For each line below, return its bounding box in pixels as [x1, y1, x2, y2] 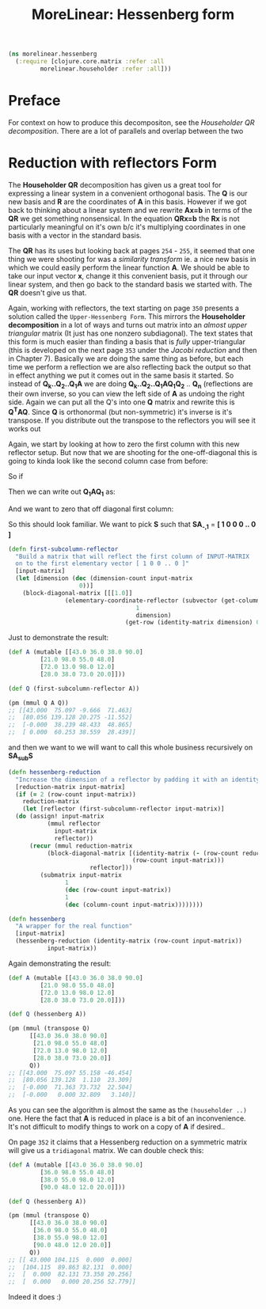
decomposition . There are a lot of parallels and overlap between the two [8, 126, 244, 135]
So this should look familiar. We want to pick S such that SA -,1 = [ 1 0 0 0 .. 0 [8, 519, 256, 531]
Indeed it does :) [8, 1292, 62, 1302]
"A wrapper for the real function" [15, 922, 133, 931]
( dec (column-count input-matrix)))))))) [64, 901, 203, 909]
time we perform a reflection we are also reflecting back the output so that [8, 362, 251, 371]
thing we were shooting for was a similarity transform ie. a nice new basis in [8, 254, 256, 264]
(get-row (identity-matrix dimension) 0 [125, 619, 260, 627]
